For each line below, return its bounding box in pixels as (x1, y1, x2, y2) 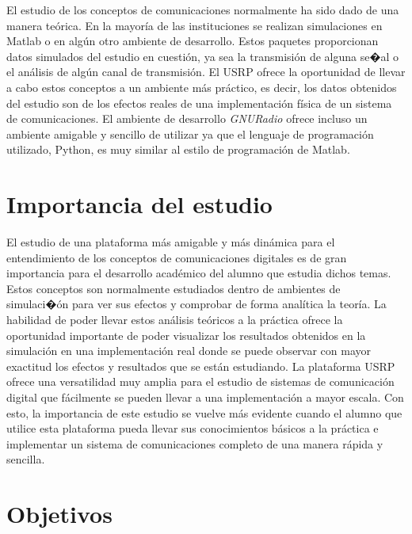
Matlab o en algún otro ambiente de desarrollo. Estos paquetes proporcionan (6, 32, 379, 49)
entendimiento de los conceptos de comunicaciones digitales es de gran (6, 249, 347, 265)
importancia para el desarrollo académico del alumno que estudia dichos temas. (6, 265, 391, 281)
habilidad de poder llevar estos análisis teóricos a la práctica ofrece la (6, 311, 343, 328)
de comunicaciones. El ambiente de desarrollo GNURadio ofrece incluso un (6, 110, 368, 127)
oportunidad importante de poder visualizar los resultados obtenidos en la (6, 326, 366, 343)
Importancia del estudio (6, 188, 273, 220)
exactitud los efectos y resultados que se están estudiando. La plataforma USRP (6, 357, 395, 374)
